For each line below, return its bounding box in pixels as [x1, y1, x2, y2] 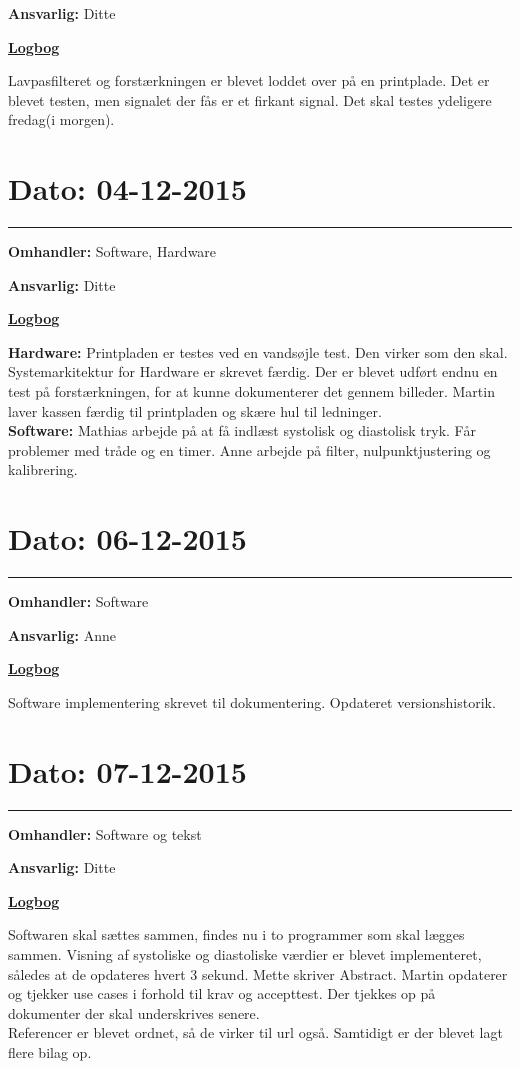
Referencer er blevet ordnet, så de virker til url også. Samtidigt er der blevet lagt [8, 1022, 503, 1043]
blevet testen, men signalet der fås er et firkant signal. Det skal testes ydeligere [8, 89, 492, 110]
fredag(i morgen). [8, 109, 115, 130]
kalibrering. [8, 459, 78, 480]
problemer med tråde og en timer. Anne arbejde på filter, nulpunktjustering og [8, 439, 491, 460]
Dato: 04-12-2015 [8, 168, 247, 209]
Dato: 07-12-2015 [8, 750, 247, 791]
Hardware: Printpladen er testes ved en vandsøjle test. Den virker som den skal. [8, 341, 508, 362]
